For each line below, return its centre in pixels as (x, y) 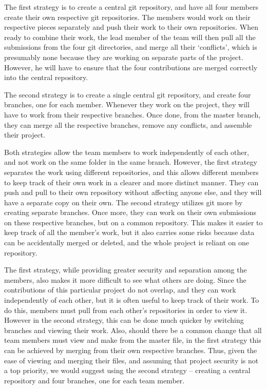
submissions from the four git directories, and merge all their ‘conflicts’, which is (131, 47)
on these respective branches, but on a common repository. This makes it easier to (133, 222)
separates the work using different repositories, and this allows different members (131, 172)
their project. (25, 135)
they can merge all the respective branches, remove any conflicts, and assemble (128, 124)
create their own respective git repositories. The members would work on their (127, 17)
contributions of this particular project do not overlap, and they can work (120, 290)
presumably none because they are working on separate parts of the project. (124, 57)
